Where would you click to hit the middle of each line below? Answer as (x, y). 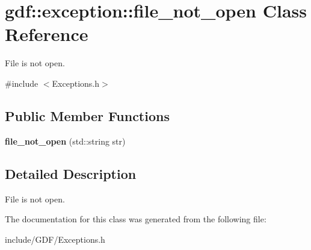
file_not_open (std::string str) (65, 141)
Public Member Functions (87, 115)
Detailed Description (71, 173)
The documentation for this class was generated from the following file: (136, 219)
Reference (47, 34)
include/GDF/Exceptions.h (55, 239)
